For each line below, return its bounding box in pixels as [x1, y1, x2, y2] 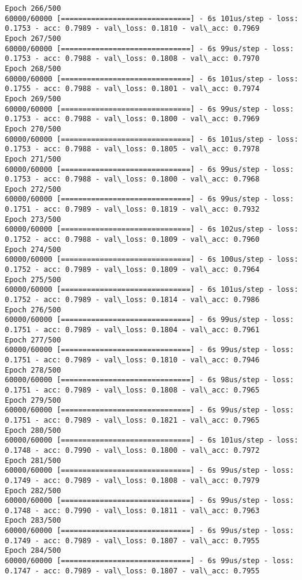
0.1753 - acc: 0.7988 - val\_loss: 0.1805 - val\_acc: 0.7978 [5, 145, 260, 154]
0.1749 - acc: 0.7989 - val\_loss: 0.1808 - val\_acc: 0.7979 [5, 476, 260, 485]
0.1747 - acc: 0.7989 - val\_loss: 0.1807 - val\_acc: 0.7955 [5, 566, 260, 575]
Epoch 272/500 [5, 184, 61, 194]
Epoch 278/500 [5, 365, 61, 374]
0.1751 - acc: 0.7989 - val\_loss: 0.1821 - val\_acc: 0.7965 [5, 415, 260, 424]
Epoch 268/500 [5, 64, 61, 73]
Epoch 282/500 [5, 486, 61, 495]
